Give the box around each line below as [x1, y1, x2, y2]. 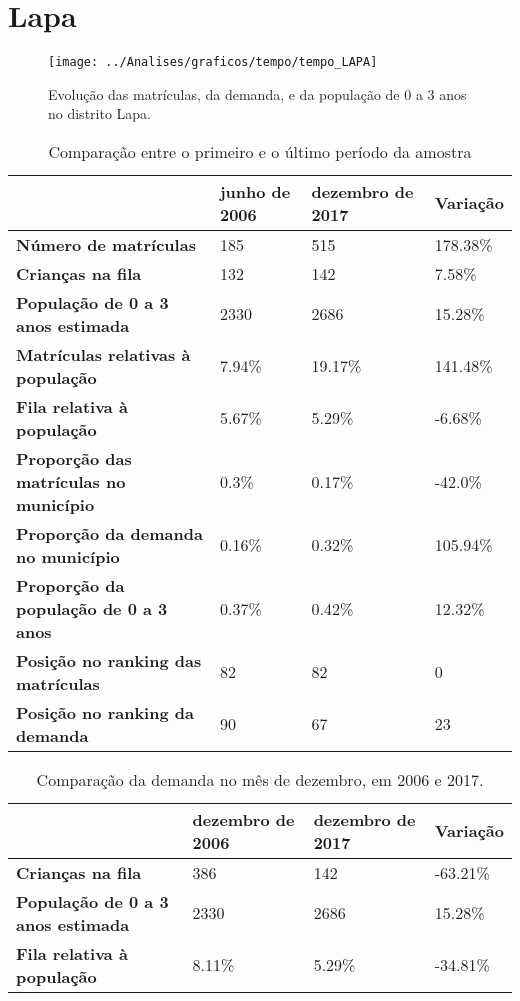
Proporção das [16, 446, 132, 470]
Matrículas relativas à [16, 342, 191, 366]
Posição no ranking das [16, 648, 202, 672]
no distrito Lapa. [48, 103, 151, 124]
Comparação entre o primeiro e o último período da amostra [48, 139, 472, 163]
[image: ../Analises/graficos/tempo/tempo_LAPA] [48, 55, 378, 70]
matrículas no [16, 469, 126, 493]
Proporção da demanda [16, 521, 203, 545]
